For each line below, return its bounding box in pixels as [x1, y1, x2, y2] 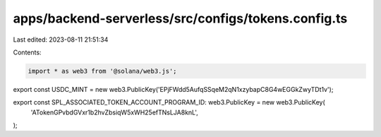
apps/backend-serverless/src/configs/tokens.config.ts [13, 11, 348, 26]
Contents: [13, 48, 42, 56]
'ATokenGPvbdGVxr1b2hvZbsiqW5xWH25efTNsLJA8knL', [30, 108, 199, 117]
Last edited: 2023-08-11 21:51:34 [13, 35, 109, 44]
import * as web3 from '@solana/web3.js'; [28, 67, 177, 75]
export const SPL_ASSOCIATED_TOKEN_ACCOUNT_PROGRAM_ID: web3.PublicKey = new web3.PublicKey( [13, 98, 326, 107]
